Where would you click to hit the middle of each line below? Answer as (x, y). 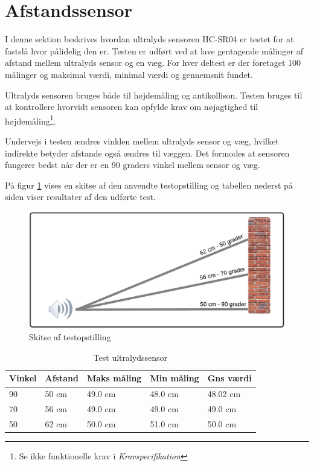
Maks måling (114, 378)
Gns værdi (229, 378)
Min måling (175, 378)
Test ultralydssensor (130, 357)
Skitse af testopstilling (70, 337)
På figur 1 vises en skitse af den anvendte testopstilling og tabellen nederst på (149, 185)
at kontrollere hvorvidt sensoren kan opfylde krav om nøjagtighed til (132, 107)
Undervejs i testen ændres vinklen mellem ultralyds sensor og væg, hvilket (142, 141)
